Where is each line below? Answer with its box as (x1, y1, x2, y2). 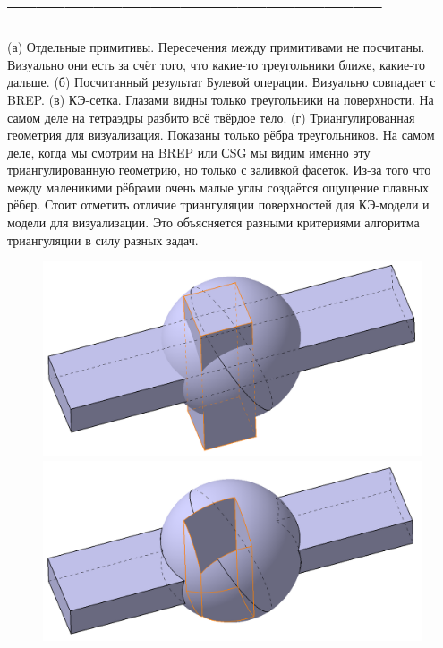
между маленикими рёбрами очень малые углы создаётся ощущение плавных (7, 177, 430, 196)
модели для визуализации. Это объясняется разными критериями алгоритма (7, 213, 420, 232)
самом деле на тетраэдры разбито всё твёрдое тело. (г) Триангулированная (7, 107, 415, 126)
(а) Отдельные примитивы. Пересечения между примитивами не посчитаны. (7, 38, 425, 56)
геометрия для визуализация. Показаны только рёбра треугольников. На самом (7, 125, 435, 144)
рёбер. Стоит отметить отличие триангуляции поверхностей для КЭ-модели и (7, 195, 430, 214)
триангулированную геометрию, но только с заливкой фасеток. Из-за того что (7, 160, 431, 179)
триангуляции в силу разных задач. (7, 230, 199, 249)
